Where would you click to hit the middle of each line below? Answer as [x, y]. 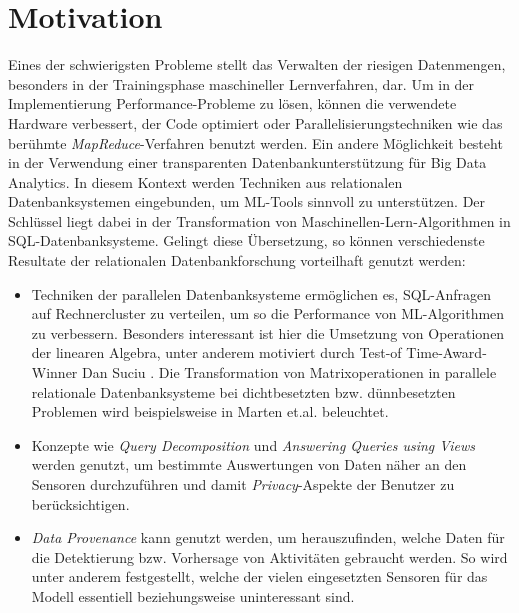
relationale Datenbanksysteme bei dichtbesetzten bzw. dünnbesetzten [243, 391]
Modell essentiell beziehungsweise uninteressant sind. [193, 595]
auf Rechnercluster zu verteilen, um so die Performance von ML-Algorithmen [268, 313]
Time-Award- [446, 352]
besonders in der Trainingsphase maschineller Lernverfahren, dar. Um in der [241, 83]
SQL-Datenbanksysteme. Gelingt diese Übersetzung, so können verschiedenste [246, 240]
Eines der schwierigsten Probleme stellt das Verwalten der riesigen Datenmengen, [257, 64]
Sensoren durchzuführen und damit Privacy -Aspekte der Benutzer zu [243, 484]
